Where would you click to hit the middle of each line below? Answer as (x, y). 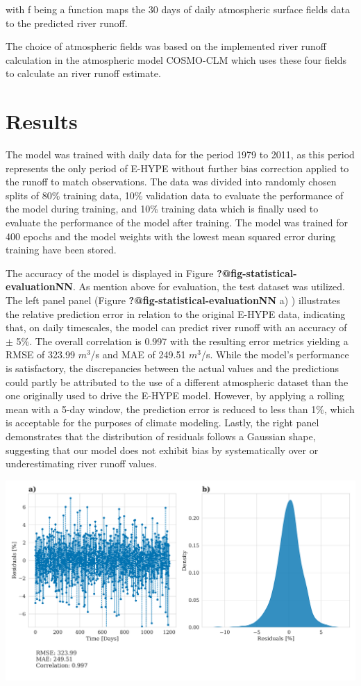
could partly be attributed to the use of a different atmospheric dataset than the (177, 382)
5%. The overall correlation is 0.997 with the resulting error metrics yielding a (182, 341)
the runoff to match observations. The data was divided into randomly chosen (171, 182)
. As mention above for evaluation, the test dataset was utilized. (209, 286)
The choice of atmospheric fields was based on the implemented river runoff (166, 46)
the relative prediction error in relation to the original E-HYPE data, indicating (176, 313)
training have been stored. (61, 250)
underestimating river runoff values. (82, 463)
